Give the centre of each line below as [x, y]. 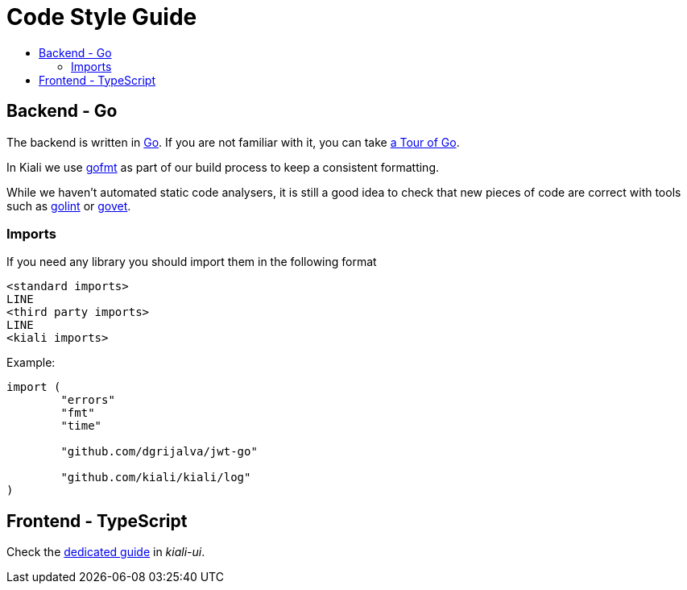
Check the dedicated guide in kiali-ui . [106, 552]
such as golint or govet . [69, 206]
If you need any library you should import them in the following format [192, 262]
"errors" [88, 400]
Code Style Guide [102, 17]
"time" [81, 426]
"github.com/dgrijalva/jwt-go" [159, 452]
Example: [31, 363]
